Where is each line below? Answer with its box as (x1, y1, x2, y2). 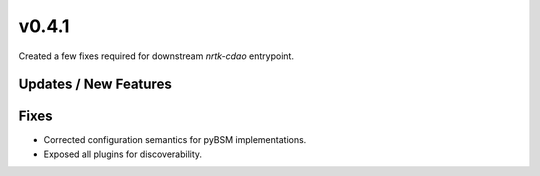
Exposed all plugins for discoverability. (43, 148, 203, 160)
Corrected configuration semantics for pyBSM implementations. (43, 134, 307, 146)
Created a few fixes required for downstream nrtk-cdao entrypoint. (18, 50, 295, 62)
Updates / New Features (18, 76, 172, 93)
